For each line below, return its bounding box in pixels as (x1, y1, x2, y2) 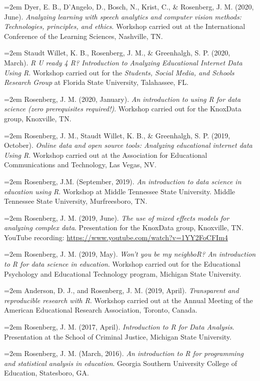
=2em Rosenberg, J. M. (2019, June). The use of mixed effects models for (4, 212, 229, 223)
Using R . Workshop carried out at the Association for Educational (4, 149, 207, 160)
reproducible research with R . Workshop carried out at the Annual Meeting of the (4, 295, 253, 305)
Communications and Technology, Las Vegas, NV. (4, 159, 156, 170)
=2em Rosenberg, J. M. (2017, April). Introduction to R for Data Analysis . (4, 322, 234, 332)
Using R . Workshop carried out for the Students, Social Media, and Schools (4, 67, 234, 77)
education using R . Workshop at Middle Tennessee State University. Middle (4, 186, 235, 196)
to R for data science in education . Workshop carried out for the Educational (4, 259, 240, 269)
